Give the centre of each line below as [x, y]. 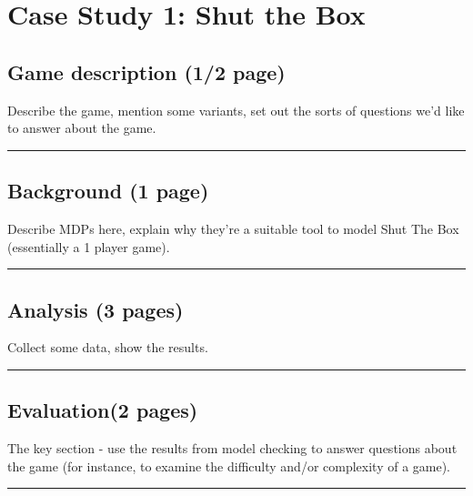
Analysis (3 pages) [96, 309]
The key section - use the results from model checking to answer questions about [232, 448]
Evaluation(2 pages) [103, 410]
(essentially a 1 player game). [89, 246]
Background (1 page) [108, 191]
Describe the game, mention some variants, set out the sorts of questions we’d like [236, 110]
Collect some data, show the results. [108, 347]
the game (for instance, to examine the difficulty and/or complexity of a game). [229, 466]
